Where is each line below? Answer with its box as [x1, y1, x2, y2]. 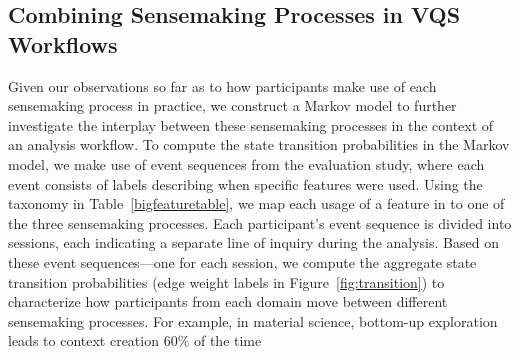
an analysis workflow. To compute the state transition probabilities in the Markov [8, 134, 510, 155]
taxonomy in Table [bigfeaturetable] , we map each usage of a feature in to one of [8, 193, 505, 214]
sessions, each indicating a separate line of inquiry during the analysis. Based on [8, 232, 499, 253]
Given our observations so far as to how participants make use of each [8, 75, 437, 96]
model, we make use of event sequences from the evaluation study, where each [8, 153, 485, 174]
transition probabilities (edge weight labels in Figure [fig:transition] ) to [8, 271, 445, 292]
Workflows [8, 28, 118, 59]
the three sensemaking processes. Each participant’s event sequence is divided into [8, 212, 512, 233]
